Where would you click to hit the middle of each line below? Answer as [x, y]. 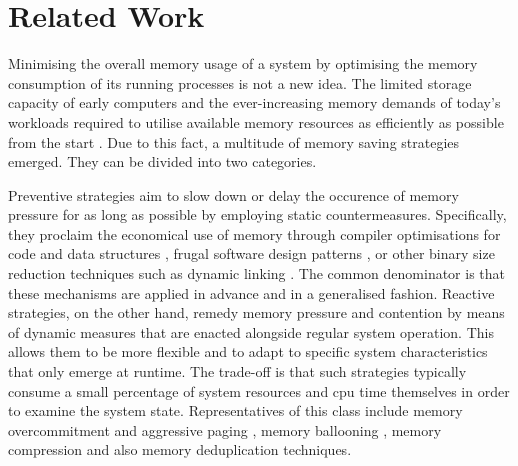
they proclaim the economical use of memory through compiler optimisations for [254, 233]
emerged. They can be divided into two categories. [162, 161]
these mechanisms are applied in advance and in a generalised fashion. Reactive [251, 292]
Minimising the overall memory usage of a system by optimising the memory [243, 63]
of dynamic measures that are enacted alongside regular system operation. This [251, 331]
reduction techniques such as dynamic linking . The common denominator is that [257, 273]
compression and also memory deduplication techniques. [180, 449]
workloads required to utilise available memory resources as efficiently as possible [256, 121]
